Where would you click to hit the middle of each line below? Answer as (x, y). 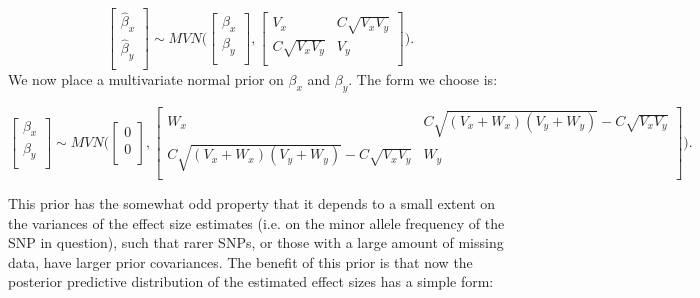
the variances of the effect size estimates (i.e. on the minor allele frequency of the (256, 222)
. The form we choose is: (423, 79)
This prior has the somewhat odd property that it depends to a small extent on (252, 203)
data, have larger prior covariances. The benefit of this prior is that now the (240, 261)
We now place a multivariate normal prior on (146, 79)
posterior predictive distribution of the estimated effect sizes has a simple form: (251, 281)
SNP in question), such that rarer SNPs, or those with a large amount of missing (256, 242)
